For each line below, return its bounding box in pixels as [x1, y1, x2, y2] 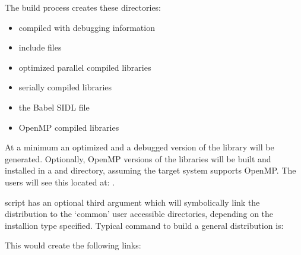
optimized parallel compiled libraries [18, 61, 151, 73]
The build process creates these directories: [5, 1, 161, 13]
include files [18, 41, 62, 53]
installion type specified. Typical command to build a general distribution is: [5, 219, 284, 231]
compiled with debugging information [18, 21, 155, 33]
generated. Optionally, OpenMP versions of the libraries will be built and [5, 152, 271, 165]
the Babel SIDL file [18, 100, 90, 113]
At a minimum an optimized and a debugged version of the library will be [5, 141, 274, 153]
